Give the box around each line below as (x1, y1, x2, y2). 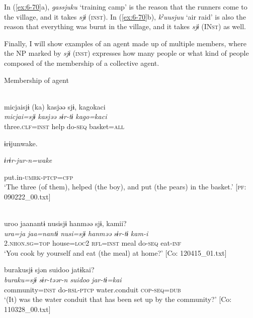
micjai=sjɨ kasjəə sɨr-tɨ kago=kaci (4, 111, 107, 122)
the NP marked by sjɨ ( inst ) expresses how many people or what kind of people (4, 48, 249, 58)
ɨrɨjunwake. (4, 138, 38, 148)
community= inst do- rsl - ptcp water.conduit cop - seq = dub (4, 284, 181, 294)
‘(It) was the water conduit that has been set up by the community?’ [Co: (4, 294, 232, 304)
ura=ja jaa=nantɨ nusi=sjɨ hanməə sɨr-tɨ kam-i (4, 228, 148, 238)
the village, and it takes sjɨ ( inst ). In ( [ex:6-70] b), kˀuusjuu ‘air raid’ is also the (4, 11, 246, 22)
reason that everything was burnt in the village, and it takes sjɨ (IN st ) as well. (4, 21, 246, 32)
